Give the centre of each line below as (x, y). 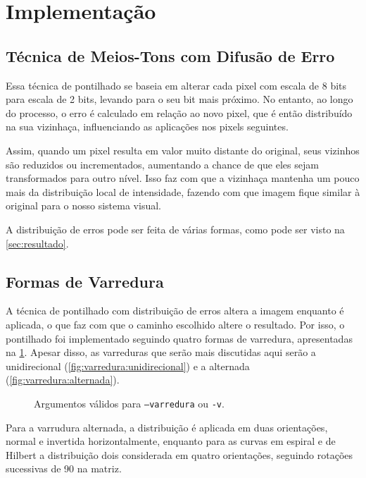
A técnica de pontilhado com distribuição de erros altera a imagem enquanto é (175, 311)
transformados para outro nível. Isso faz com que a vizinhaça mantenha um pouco (183, 178)
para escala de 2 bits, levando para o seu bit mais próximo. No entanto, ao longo (179, 99)
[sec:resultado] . (37, 243)
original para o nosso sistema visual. (83, 206)
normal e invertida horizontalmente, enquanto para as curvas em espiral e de (171, 441)
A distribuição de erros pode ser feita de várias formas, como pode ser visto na (175, 229)
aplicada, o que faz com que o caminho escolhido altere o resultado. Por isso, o (175, 324)
